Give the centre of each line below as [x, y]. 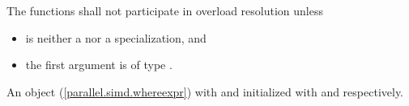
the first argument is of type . [99, 65]
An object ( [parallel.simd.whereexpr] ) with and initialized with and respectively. [205, 91]
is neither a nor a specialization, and [116, 37]
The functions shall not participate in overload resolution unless [165, 10]
